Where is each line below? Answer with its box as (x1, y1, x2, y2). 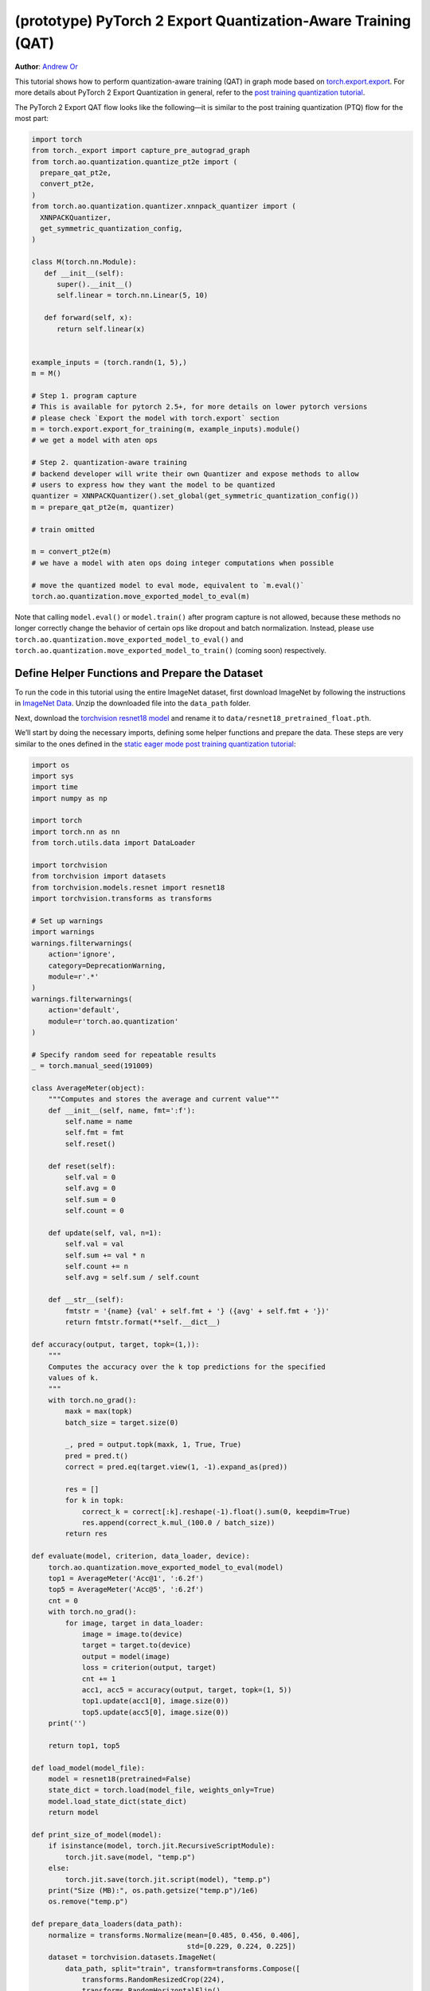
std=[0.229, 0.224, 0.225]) (186, 1942, 296, 1950)
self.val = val (64, 1239, 125, 1249)
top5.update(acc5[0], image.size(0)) (81, 1707, 229, 1716)
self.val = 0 (64, 1172, 116, 1182)
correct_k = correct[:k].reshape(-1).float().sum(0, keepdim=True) (81, 1507, 351, 1516)
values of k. (48, 1374, 100, 1382)
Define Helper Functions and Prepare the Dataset (14, 666, 264, 680)
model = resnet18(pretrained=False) (48, 1774, 191, 1784)
